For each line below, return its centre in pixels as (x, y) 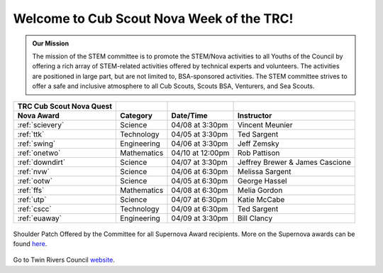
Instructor (255, 115)
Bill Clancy (255, 218)
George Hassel (262, 181)
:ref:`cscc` (35, 208)
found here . (30, 243)
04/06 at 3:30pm (200, 144)
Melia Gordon (260, 190)
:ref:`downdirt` (41, 162)
